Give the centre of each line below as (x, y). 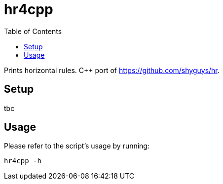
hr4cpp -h (23, 161)
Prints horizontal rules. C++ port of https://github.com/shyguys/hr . (112, 70)
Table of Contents (33, 31)
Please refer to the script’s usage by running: (77, 146)
